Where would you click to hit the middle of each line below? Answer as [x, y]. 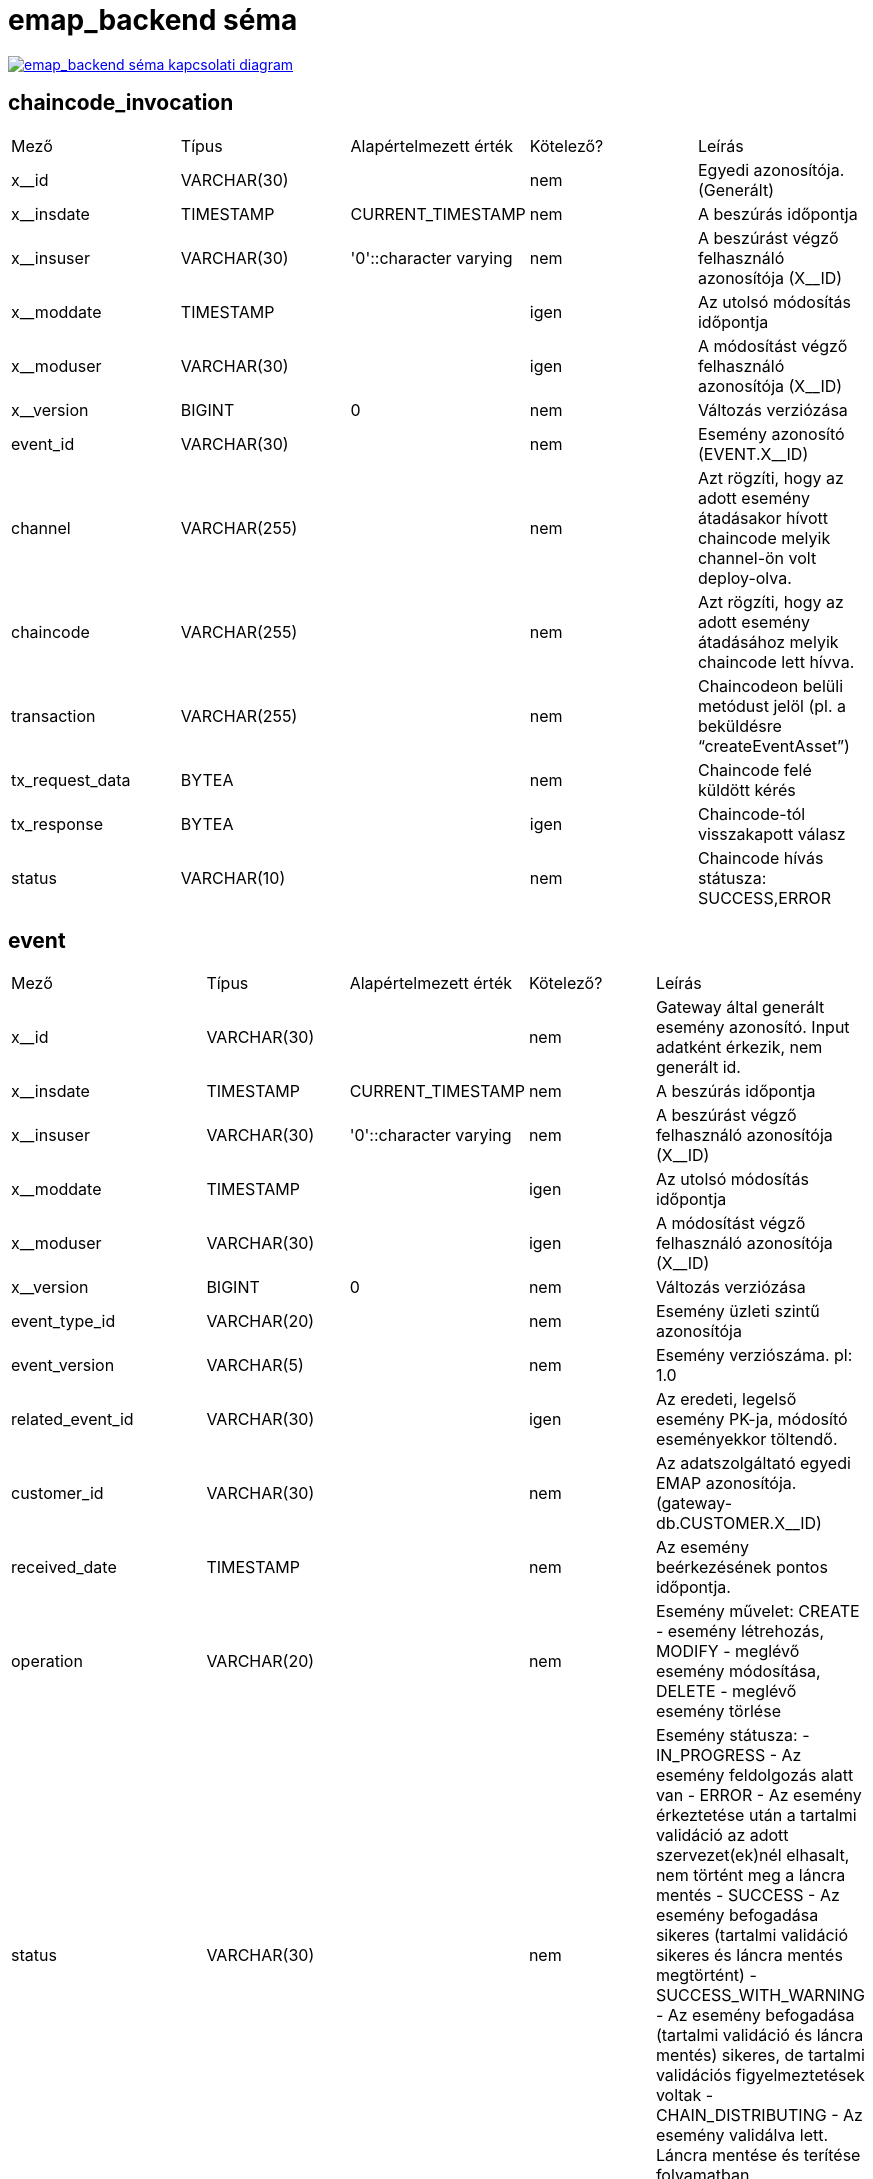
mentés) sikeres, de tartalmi [760, 2055]
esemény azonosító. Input [752, 1027]
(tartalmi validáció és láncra [759, 2035]
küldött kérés [746, 789]
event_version [63, 1365]
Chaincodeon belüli [770, 685]
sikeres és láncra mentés [749, 1955]
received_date [64, 1567]
